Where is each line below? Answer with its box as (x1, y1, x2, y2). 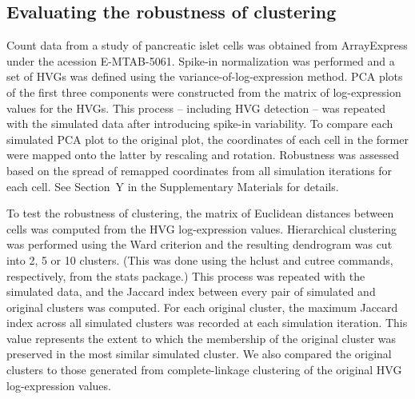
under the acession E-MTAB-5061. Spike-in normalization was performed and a (6, 52, 395, 69)
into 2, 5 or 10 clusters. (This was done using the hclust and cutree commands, (6, 251, 393, 268)
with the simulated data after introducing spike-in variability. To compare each (6, 115, 393, 132)
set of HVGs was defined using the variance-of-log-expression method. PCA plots (6, 68, 403, 85)
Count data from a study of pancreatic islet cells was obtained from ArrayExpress (6, 37, 408, 54)
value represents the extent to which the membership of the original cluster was (6, 329, 397, 346)
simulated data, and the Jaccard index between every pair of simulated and (6, 283, 376, 300)
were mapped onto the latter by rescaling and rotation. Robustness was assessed (6, 146, 399, 163)
